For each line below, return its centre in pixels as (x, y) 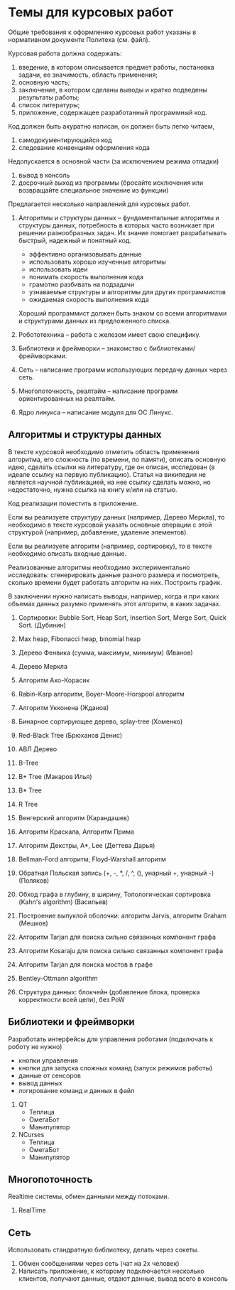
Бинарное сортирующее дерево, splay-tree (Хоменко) (100, 721)
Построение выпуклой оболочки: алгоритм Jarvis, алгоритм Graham (122, 915)
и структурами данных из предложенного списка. (94, 321)
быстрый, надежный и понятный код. (75, 240)
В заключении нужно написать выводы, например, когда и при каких (114, 596)
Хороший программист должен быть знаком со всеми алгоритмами (122, 313)
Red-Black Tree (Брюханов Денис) (70, 735)
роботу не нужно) (35, 1046)
